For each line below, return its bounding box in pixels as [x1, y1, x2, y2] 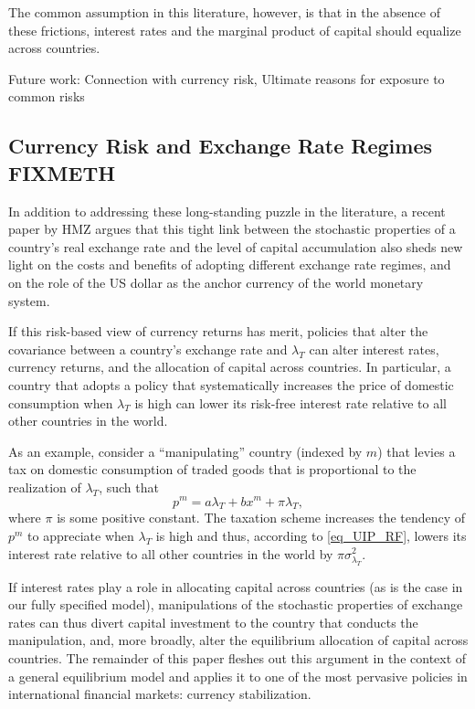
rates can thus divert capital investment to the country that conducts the [8, 612, 418, 631]
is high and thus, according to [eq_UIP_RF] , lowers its [155, 525, 467, 545]
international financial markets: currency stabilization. [8, 684, 311, 704]
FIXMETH [8, 158, 116, 186]
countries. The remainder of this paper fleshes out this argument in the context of [8, 649, 467, 668]
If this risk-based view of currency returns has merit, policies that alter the [8, 322, 428, 341]
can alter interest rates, [309, 339, 439, 358]
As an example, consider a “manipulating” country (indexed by [8, 441, 363, 460]
